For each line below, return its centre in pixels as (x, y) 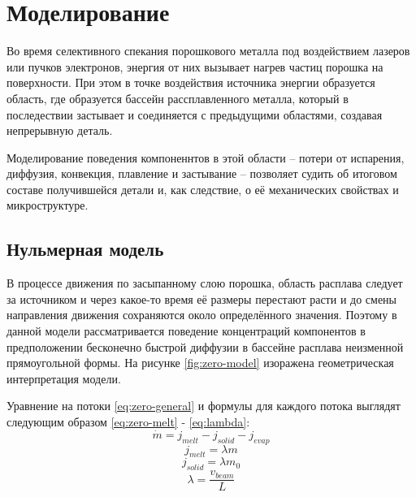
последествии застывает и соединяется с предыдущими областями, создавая (195, 114)
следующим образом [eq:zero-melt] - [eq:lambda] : (128, 422)
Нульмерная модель (85, 249)
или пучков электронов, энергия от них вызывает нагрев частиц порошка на (195, 66)
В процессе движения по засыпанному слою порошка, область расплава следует (205, 283)
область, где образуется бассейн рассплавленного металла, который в (178, 98)
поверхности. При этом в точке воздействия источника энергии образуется (191, 82)
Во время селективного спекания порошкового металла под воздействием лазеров (208, 51)
